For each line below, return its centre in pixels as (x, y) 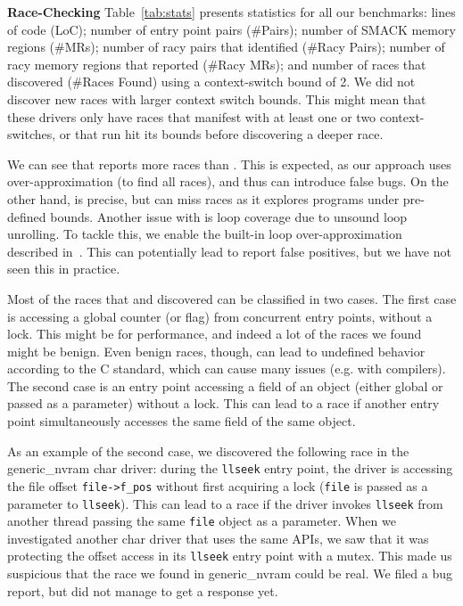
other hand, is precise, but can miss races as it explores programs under (203, 198)
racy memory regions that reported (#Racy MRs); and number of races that (217, 64)
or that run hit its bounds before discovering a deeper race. (221, 134)
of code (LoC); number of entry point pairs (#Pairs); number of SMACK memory (231, 29)
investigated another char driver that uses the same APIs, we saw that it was (218, 538)
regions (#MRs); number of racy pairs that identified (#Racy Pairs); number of (226, 47)
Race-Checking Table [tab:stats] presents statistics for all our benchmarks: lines (231, 12)
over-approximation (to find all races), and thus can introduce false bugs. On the (228, 181)
